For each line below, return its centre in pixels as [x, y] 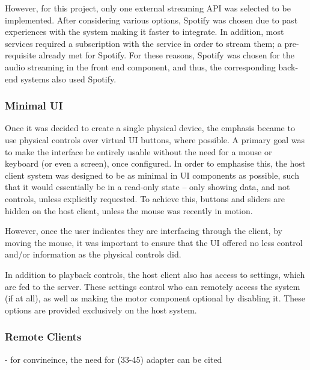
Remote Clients [43, 337]
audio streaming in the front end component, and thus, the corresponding [140, 66]
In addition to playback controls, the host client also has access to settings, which [155, 274]
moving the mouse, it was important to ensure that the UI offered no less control [154, 242]
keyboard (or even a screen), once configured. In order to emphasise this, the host [155, 163]
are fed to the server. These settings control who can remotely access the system [153, 286]
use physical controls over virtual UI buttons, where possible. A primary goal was [155, 139]
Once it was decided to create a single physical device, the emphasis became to [150, 128]
